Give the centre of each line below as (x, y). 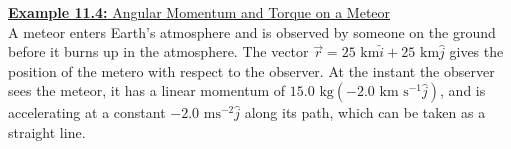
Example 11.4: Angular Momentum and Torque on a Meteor (199, 12)
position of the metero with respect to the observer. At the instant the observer (251, 70)
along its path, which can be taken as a (365, 112)
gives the (476, 51)
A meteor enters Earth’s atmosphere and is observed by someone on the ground (252, 31)
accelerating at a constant (87, 112)
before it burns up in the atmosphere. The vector (158, 51)
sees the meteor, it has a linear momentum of (147, 90)
